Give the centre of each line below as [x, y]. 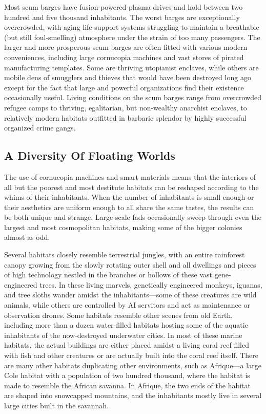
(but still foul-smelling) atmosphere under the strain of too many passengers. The [132, 37]
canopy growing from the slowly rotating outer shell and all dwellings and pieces [130, 264]
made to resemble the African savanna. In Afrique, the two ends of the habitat [127, 385]
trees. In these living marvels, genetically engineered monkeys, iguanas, [151, 284]
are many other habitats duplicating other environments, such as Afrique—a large [133, 365]
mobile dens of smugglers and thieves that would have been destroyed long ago [128, 77]
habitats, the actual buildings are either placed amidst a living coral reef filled [127, 345]
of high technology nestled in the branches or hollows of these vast [108, 275]
